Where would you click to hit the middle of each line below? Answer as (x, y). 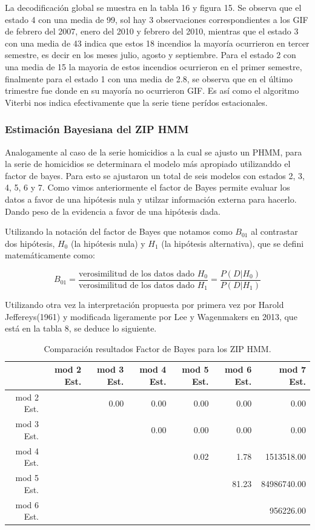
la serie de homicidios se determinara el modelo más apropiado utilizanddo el (148, 164)
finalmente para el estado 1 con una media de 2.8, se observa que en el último (149, 78)
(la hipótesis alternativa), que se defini (233, 243)
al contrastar (274, 231)
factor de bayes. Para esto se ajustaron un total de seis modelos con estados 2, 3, (155, 175)
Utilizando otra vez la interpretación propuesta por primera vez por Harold (144, 304)
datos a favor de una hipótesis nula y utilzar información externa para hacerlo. (151, 199)
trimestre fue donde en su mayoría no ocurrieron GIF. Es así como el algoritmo (152, 90)
